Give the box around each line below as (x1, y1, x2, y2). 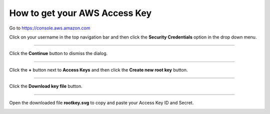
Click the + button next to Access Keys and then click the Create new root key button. (9, 66, 188, 72)
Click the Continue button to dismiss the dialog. (9, 50, 108, 56)
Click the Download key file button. (9, 83, 82, 89)
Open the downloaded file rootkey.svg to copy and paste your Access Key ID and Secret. (9, 99, 194, 105)
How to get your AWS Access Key (9, 7, 152, 18)
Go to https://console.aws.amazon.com (9, 25, 90, 31)
